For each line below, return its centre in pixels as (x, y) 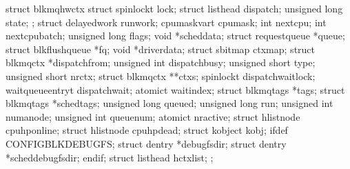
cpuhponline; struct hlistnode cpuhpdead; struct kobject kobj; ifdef (147, 130)
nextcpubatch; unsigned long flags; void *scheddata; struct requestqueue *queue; (175, 36)
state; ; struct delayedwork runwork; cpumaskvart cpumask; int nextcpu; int (166, 22)
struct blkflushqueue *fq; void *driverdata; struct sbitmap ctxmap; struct (161, 49)
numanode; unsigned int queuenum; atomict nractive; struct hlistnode (153, 116)
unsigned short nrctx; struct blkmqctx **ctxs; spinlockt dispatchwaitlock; (161, 76)
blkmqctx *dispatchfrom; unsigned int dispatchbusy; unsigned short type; (161, 62)
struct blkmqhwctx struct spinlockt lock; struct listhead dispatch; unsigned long (174, 8)
